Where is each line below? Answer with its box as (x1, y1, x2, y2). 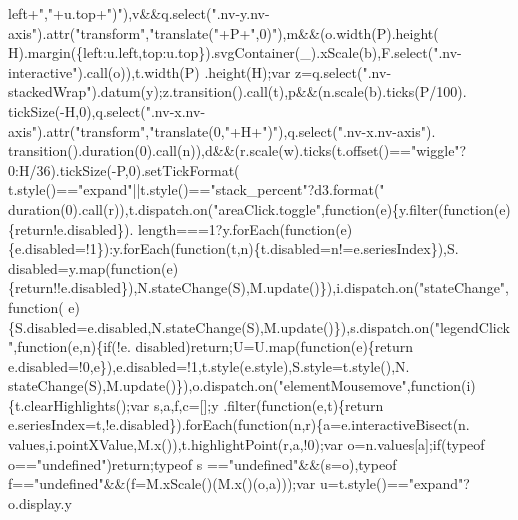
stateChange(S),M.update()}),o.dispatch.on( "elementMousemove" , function (8, 375, 461, 396)
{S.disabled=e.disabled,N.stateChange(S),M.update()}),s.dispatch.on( (8, 316, 435, 337)
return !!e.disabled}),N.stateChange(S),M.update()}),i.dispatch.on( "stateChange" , (15, 277, 509, 298)
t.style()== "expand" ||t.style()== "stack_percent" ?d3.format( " (8, 179, 385, 200)
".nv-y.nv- (211, 3, 270, 23)
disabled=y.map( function (8, 257, 161, 278)
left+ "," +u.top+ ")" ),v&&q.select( (8, 3, 212, 23)
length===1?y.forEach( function (138, 218, 336, 239)
